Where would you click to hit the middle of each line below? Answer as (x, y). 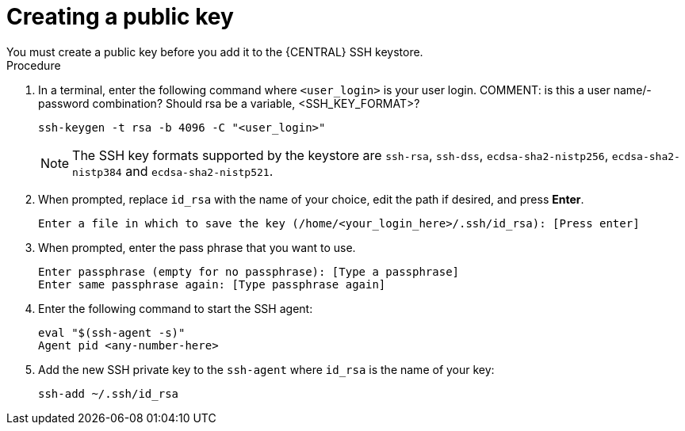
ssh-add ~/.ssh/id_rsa (109, 393)
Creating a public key (120, 17)
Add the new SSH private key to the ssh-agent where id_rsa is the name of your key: (266, 369)
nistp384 (97, 172)
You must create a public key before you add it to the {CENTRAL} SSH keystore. (215, 51)
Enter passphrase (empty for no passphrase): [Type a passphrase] (249, 271)
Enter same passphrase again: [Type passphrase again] (212, 284)
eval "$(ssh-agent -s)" (112, 332)
